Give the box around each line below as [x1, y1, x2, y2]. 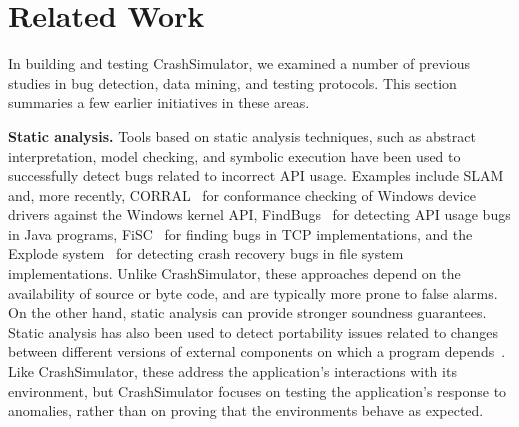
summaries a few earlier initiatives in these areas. [8, 92, 310, 113]
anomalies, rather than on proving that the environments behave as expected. [8, 400, 484, 421]
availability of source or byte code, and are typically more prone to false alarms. [8, 282, 498, 303]
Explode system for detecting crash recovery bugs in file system [8, 243, 404, 264]
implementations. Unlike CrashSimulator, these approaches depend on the [8, 263, 461, 284]
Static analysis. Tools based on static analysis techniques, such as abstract [8, 125, 476, 146]
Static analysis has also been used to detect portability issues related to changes [8, 321, 498, 342]
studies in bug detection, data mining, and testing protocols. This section [8, 72, 457, 93]
